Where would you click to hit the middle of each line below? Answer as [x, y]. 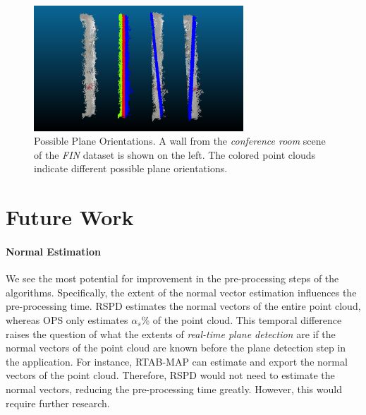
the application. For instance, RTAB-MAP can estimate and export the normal [177, 361]
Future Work [70, 217]
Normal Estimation [53, 252]
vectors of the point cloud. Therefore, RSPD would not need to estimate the [170, 375]
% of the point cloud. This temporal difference [242, 320]
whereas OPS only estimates [67, 320]
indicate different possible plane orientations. [131, 168]
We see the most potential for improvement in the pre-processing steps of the [172, 278]
